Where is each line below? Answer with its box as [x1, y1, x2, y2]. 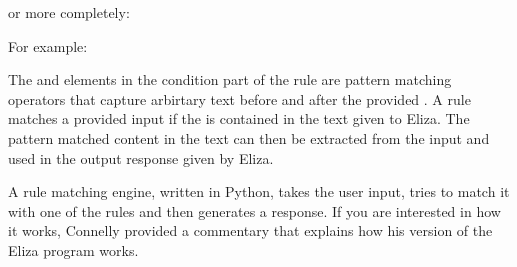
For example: [8, 35, 88, 56]
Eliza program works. [8, 239, 139, 260]
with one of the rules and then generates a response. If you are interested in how [8, 200, 501, 221]
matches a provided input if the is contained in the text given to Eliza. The [8, 108, 470, 129]
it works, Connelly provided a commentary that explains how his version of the [8, 220, 493, 241]
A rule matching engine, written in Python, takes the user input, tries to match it [8, 181, 510, 202]
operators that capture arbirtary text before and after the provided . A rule [8, 88, 471, 109]
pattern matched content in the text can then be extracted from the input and [8, 127, 490, 148]
